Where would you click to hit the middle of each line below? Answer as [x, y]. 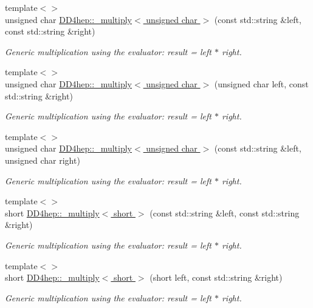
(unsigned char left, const [261, 83]
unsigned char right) [43, 160]
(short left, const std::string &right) [216, 277]
